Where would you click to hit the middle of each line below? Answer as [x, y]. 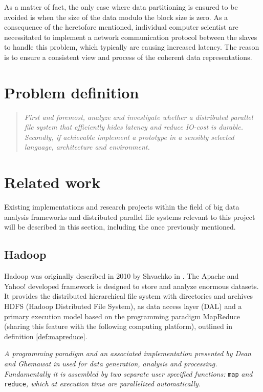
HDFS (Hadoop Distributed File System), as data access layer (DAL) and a [123, 306]
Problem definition [72, 92]
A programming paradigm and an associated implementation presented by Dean [128, 353]
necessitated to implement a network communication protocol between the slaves [131, 37]
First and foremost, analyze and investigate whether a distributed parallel [139, 117]
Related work [52, 182]
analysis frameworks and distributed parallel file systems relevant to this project [130, 216]
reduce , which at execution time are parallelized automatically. [103, 384]
